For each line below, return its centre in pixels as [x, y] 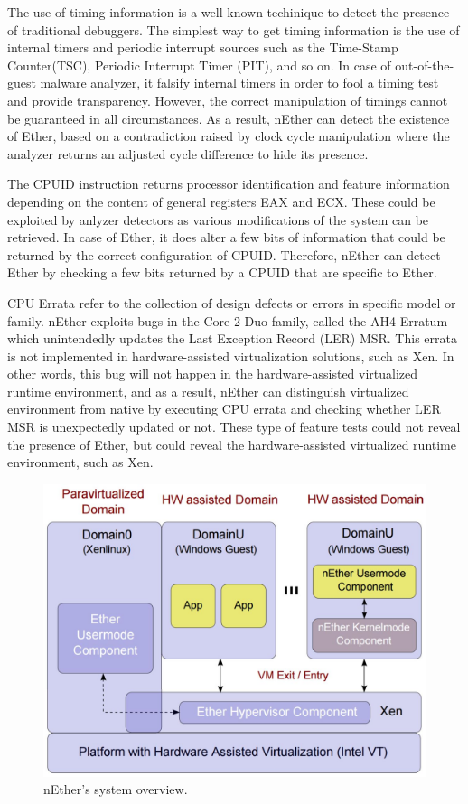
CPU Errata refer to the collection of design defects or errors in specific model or [232, 302]
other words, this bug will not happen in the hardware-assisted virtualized [213, 374]
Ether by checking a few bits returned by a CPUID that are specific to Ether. [222, 272]
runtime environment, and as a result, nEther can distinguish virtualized [208, 391]
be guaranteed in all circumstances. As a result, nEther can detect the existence [229, 118]
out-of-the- [425, 65]
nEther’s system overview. [116, 789]
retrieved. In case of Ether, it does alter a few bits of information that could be [226, 237]
